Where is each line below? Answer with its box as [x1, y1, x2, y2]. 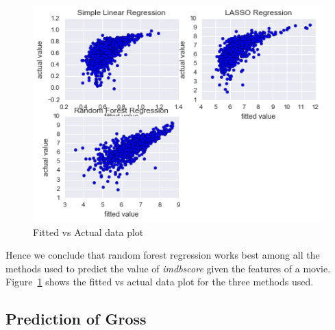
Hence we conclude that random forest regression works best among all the [5, 248, 320, 262]
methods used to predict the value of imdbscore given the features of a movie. [5, 261, 331, 275]
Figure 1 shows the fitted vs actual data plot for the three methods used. [5, 274, 314, 289]
